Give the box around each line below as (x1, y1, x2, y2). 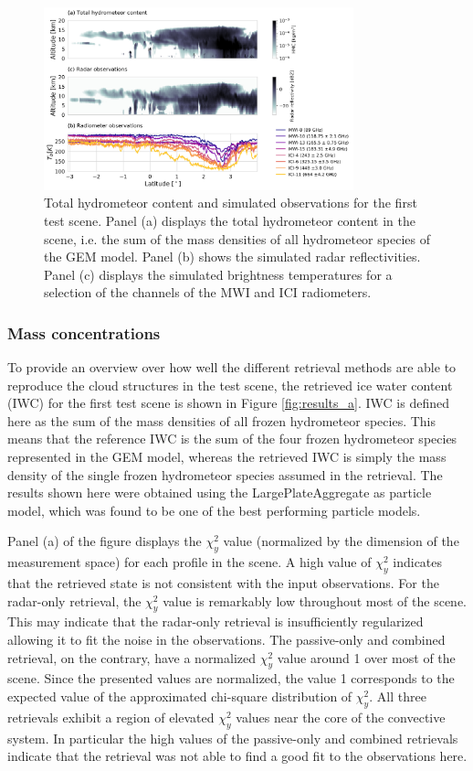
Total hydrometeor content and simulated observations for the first (44, 193, 417, 212)
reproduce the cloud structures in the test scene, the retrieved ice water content (7, 375, 453, 394)
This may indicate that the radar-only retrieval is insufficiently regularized (7, 612, 424, 631)
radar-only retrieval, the (7, 591, 142, 610)
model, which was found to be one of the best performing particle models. (7, 500, 421, 519)
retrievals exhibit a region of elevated (7, 707, 215, 726)
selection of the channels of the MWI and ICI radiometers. (44, 283, 372, 302)
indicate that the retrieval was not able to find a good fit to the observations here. (7, 746, 468, 766)
